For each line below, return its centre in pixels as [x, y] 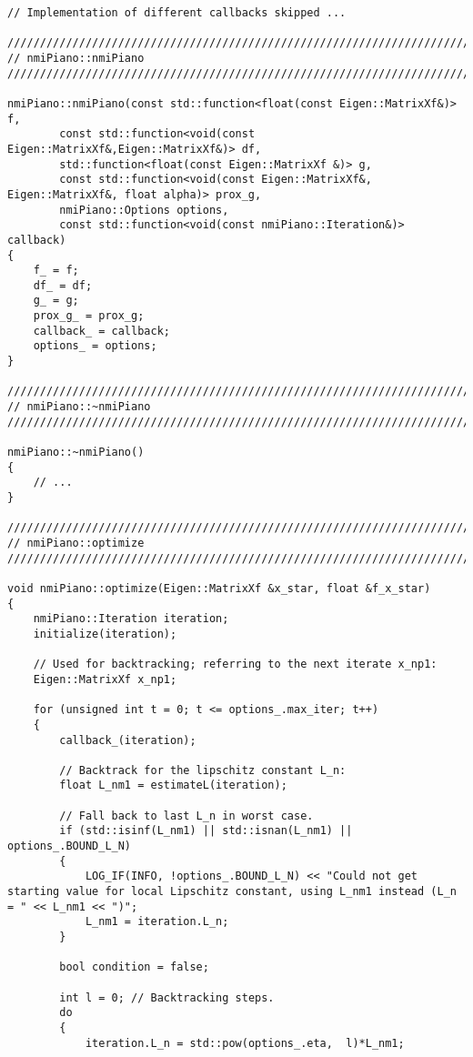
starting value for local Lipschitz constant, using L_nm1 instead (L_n [232, 892]
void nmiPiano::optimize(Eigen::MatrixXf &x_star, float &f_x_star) [219, 588]
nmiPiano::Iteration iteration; [131, 619]
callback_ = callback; [101, 331]
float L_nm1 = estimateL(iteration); [173, 785]
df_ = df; [63, 285]
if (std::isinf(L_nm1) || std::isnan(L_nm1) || [206, 831]
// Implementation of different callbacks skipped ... [177, 13]
